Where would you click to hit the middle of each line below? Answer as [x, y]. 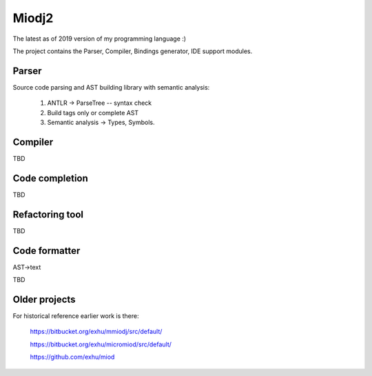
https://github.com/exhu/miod [72, 357]
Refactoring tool [48, 214]
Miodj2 [33, 18]
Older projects [44, 299]
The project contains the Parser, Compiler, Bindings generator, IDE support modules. [133, 51]
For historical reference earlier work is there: [76, 316]
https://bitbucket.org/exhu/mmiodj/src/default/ [96, 332]
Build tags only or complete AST [93, 112]
